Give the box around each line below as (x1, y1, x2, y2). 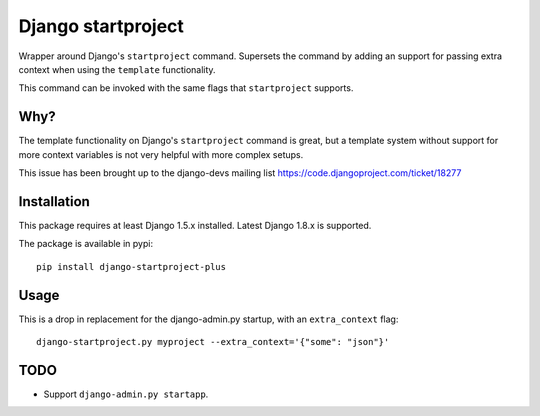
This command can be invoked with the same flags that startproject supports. (18, 82, 354, 94)
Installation (18, 193, 90, 210)
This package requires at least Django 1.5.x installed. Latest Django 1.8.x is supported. (18, 219, 372, 231)
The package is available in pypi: (18, 238, 154, 250)
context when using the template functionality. (18, 63, 216, 75)
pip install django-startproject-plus (36, 261, 227, 272)
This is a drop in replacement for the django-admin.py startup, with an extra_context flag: (18, 313, 399, 325)
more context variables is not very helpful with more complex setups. (18, 148, 304, 160)
